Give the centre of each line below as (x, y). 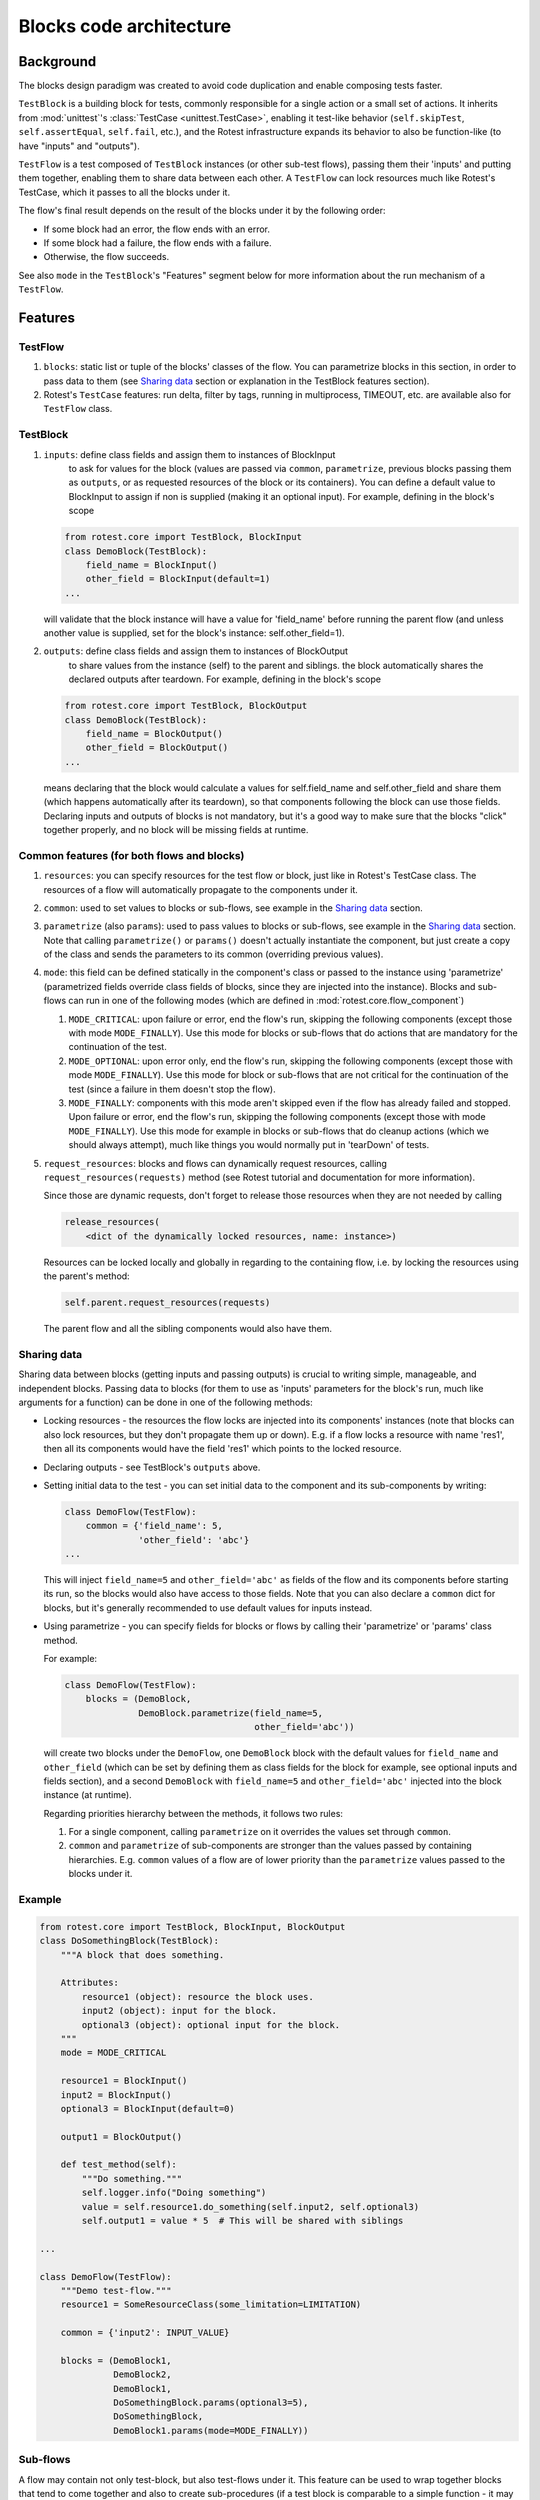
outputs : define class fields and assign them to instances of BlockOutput (196, 651)
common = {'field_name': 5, (154, 1526)
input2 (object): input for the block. (179, 2011)
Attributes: (90, 1983)
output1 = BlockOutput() (121, 2136)
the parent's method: (86, 1276)
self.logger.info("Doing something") (174, 2193)
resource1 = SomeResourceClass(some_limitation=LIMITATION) (211, 2304)
